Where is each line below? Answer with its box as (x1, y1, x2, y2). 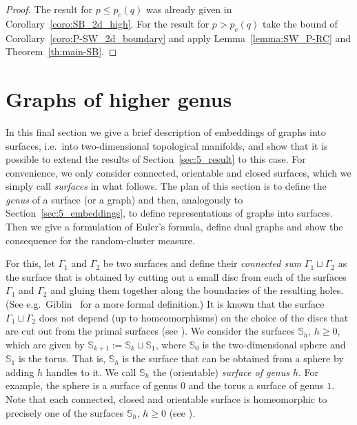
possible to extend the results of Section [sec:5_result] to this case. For (6, 152, 306, 166)
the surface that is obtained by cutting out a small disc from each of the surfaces (6, 269, 347, 284)
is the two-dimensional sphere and (202, 337, 346, 351)
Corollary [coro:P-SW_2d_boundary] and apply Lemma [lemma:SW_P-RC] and (6, 30, 351, 45)
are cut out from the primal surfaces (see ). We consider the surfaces (6, 324, 295, 338)
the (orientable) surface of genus (152, 364, 289, 379)
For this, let (6, 256, 55, 270)
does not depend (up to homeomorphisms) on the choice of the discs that (39, 310, 349, 324)
